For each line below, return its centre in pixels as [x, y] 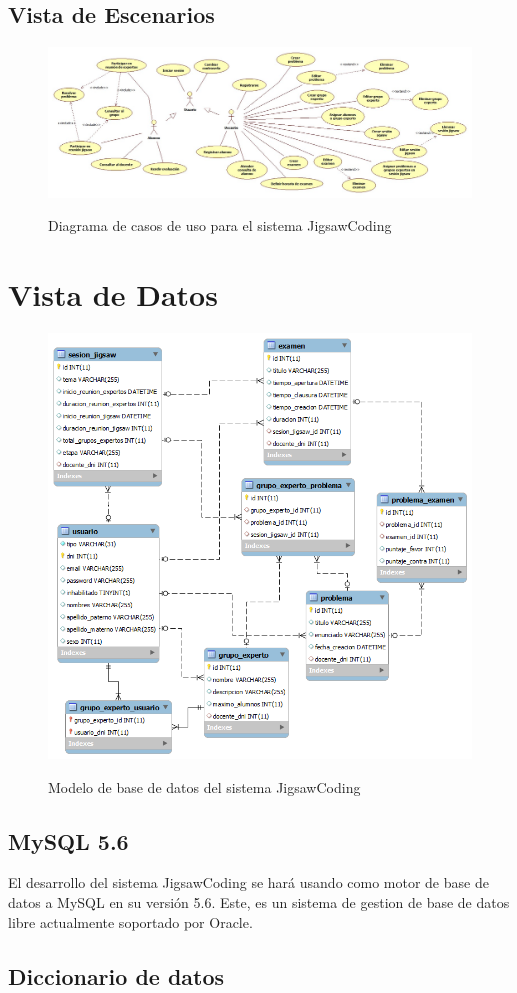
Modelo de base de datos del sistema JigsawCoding [204, 786]
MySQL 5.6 [68, 840]
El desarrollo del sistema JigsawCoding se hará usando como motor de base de [248, 882]
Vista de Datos [113, 293]
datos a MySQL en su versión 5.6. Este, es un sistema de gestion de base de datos [259, 902]
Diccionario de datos [116, 975]
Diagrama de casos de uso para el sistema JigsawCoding [220, 225]
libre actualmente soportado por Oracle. [130, 921]
